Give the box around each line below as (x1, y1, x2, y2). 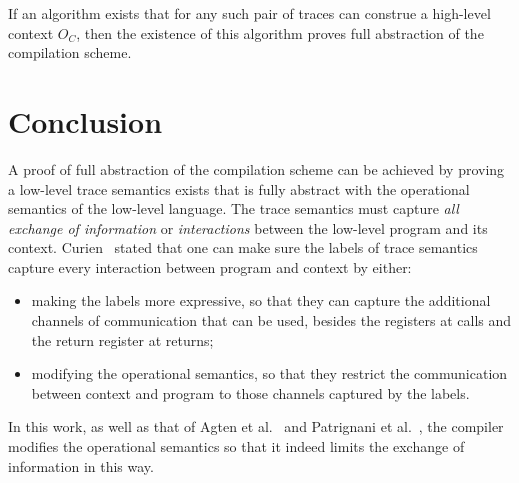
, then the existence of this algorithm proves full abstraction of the (76, 22, 484, 43)
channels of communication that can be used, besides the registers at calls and (31, 310, 512, 331)
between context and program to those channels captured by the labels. (31, 382, 470, 403)
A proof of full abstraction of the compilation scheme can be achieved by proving (8, 158, 505, 179)
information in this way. (8, 455, 154, 476)
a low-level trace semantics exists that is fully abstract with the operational (8, 178, 470, 199)
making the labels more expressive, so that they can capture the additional (31, 290, 491, 311)
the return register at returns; (31, 329, 214, 350)
